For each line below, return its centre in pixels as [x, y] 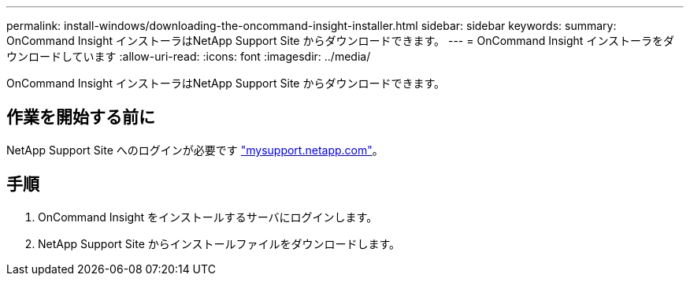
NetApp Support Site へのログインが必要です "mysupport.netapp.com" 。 [195, 150]
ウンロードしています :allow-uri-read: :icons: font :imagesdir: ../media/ [189, 56]
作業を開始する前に [81, 117]
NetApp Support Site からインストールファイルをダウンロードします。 [219, 243]
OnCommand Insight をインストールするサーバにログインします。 [208, 217]
